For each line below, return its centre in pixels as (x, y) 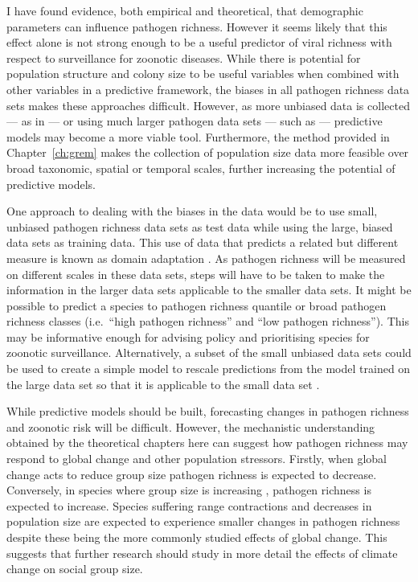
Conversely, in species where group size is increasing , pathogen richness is (189, 490)
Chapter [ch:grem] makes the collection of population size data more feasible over (208, 152)
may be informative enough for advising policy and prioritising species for (188, 336)
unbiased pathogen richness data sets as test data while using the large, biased (200, 226)
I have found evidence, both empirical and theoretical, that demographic (185, 10)
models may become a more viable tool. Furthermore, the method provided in (198, 136)
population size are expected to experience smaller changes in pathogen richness (203, 521)
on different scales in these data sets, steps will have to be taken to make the (196, 274)
